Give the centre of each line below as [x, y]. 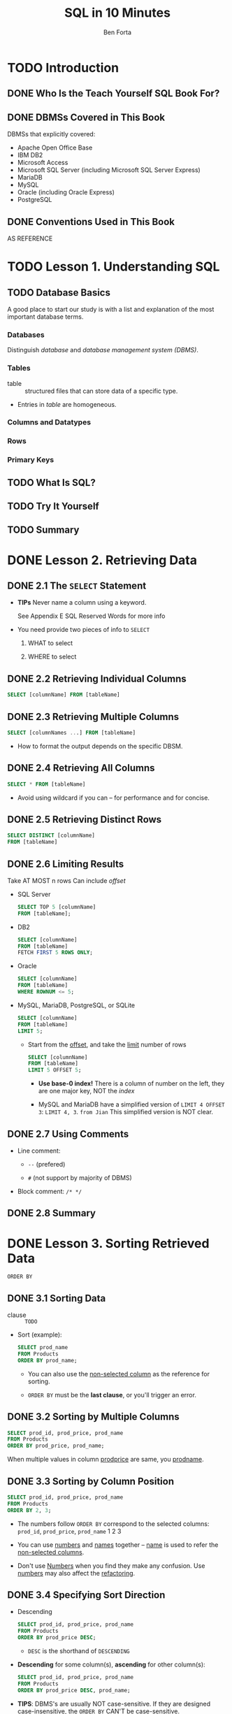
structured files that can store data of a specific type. [101, 391]
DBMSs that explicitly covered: [51, 134]
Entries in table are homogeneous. [67, 404]
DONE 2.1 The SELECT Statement [77, 586]
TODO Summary [43, 530]
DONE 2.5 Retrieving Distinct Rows [85, 819]
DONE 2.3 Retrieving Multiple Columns [93, 717]
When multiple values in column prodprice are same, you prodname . [106, 1460]
